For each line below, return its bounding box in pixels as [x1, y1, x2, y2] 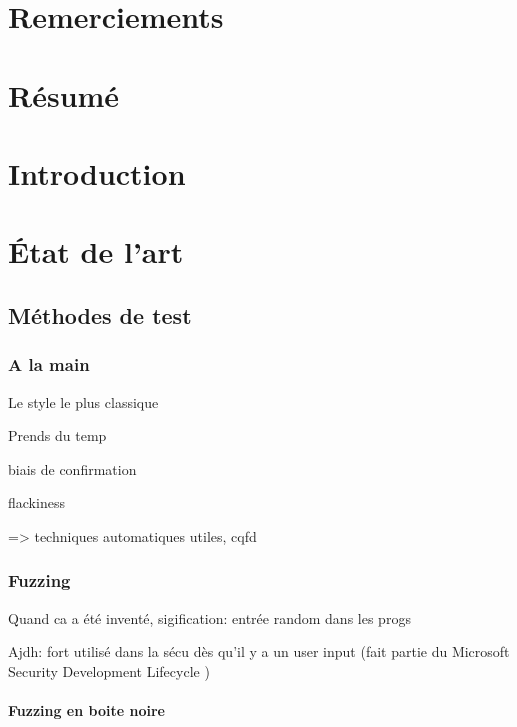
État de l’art [8, 231, 184, 272]
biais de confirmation [8, 458, 137, 479]
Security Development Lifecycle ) [8, 660, 210, 681]
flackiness [8, 492, 65, 513]
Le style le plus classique [8, 391, 159, 412]
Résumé [8, 74, 120, 115]
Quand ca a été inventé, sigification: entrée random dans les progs [8, 607, 411, 628]
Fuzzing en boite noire [8, 700, 165, 721]
